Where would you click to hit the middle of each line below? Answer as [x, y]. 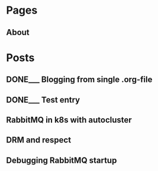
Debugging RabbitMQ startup [62, 160]
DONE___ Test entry [43, 99]
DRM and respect [39, 140]
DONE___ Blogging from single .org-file [79, 80]
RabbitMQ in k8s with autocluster [69, 120]
